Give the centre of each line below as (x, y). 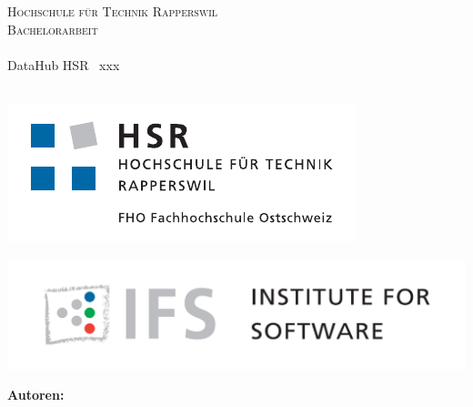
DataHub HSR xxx (64, 64)
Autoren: (36, 395)
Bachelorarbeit (53, 29)
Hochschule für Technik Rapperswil (113, 11)
